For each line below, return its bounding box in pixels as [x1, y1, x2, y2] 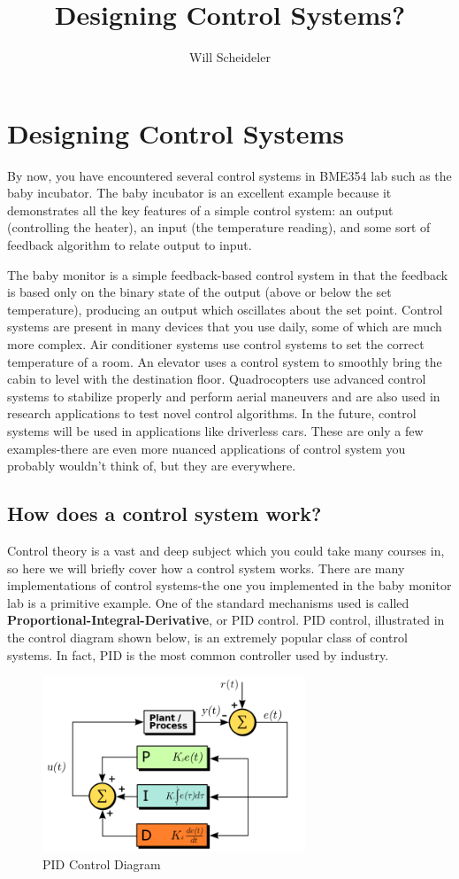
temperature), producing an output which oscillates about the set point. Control [7, 299, 443, 318]
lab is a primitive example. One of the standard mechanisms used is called [7, 593, 409, 611]
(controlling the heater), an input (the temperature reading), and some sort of [7, 218, 431, 237]
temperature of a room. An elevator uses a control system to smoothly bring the [7, 352, 442, 370]
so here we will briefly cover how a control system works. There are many [7, 558, 405, 577]
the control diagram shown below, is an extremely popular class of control [7, 627, 408, 646]
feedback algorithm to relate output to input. [7, 236, 252, 254]
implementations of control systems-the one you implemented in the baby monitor [7, 576, 452, 595]
